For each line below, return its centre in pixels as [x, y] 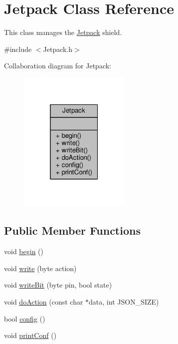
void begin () [24, 251]
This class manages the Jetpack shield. [63, 32]
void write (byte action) [40, 268]
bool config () [25, 318]
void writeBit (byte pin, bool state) [58, 285]
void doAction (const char [44, 302]
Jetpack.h [58, 49]
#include [18, 49]
